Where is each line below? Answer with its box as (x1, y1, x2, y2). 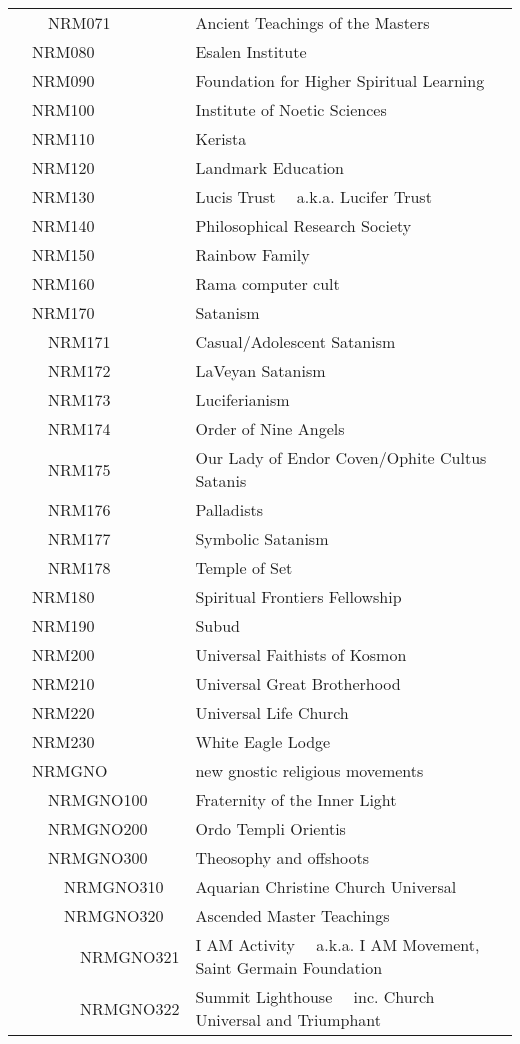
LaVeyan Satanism (195, 359, 326, 382)
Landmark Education (195, 156, 344, 179)
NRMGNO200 (48, 817, 148, 840)
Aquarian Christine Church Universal (195, 875, 457, 898)
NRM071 (48, 11, 111, 34)
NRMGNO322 (80, 996, 180, 1020)
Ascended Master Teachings (195, 904, 390, 927)
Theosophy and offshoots (195, 846, 370, 869)
